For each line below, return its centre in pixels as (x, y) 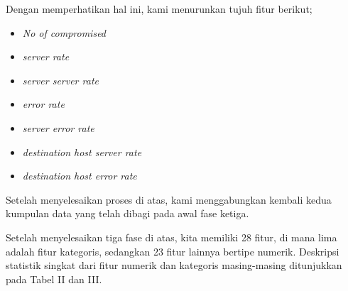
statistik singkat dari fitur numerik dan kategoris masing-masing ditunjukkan (174, 265)
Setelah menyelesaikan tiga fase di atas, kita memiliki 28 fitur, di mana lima (172, 237)
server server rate (60, 80)
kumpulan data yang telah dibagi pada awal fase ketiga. (127, 213)
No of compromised (64, 32)
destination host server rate (82, 152)
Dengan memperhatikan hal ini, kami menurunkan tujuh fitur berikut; (159, 9)
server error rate (58, 127)
